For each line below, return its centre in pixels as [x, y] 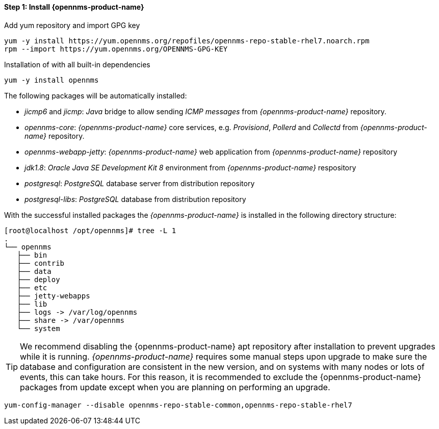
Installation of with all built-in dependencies [77, 64]
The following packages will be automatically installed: [96, 95]
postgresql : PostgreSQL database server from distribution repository [140, 183]
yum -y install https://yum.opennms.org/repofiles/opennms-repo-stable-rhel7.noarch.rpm [187, 41]
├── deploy [38, 279]
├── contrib [41, 263]
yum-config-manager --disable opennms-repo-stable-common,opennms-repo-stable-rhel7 [178, 405]
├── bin [32, 255]
